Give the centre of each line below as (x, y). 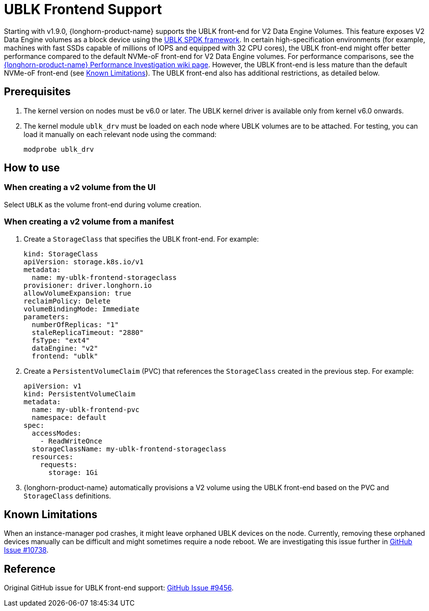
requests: (59, 464)
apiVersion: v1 (53, 386)
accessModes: (57, 433)
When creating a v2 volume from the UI (80, 187)
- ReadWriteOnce (71, 441)
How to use (32, 168)
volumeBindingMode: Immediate (82, 309)
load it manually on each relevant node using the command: (120, 134)
